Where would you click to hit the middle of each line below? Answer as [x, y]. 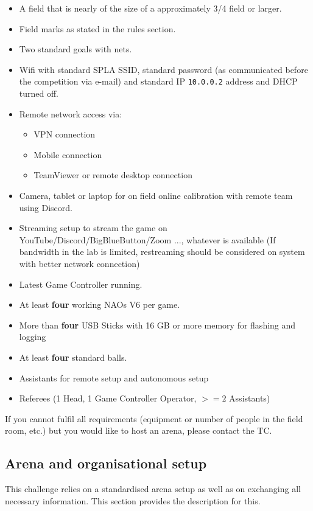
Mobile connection [68, 154]
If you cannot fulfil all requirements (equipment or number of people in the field [154, 418]
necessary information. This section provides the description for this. [133, 500]
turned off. [39, 93]
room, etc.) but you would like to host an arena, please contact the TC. [139, 430]
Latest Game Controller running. [81, 284]
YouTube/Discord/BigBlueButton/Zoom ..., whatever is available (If [147, 239]
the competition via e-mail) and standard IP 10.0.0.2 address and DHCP [158, 81]
